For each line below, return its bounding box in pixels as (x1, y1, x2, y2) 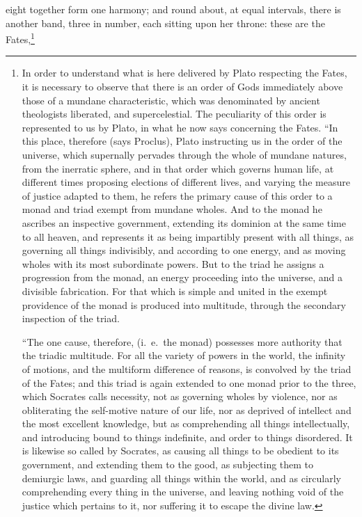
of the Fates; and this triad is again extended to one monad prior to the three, (22, 375, 356, 390)
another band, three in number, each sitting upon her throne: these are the (6, 15, 325, 30)
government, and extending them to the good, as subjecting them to (22, 457, 314, 472)
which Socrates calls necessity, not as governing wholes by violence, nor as (22, 389, 338, 404)
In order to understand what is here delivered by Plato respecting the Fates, (22, 65, 347, 80)
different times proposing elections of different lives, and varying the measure (22, 175, 350, 189)
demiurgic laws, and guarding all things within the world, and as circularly (22, 470, 342, 485)
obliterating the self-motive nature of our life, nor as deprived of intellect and (22, 402, 352, 417)
